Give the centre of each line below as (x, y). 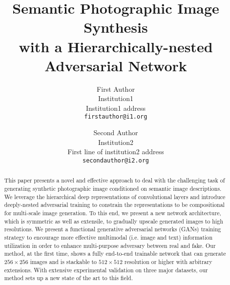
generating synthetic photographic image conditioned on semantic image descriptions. (113, 189)
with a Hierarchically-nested (116, 46)
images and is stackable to (63, 261)
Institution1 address (115, 108)
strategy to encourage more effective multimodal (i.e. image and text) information (108, 237)
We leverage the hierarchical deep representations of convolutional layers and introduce (115, 196)
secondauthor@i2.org (116, 160)
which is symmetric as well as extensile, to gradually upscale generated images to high (114, 221)
